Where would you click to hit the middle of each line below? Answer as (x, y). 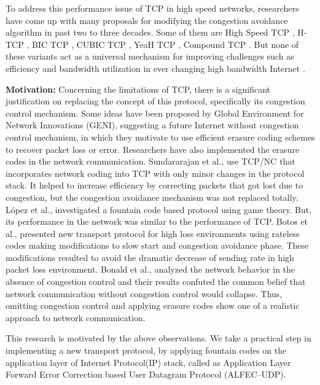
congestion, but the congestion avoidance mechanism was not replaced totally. (152, 197)
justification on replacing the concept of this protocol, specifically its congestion (155, 101)
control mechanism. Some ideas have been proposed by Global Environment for (155, 113)
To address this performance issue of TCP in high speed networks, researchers (152, 8)
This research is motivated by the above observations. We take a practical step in (158, 338)
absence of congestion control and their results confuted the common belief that (156, 282)
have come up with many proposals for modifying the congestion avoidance (147, 20)
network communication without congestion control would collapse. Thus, (144, 293)
